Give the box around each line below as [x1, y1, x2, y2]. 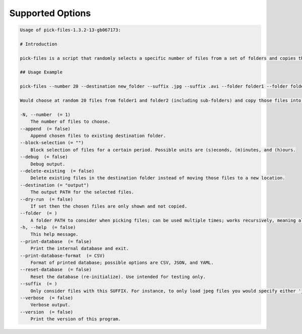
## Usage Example [20, 70, 63, 75]
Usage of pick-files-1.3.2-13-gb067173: [20, 27, 121, 33]
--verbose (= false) [20, 295, 73, 301]
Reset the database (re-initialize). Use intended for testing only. [30, 274, 206, 280]
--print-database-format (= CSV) [20, 252, 105, 258]
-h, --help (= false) [20, 225, 76, 230]
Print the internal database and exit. [30, 246, 129, 251]
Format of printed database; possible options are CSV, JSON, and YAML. [30, 260, 214, 265]
